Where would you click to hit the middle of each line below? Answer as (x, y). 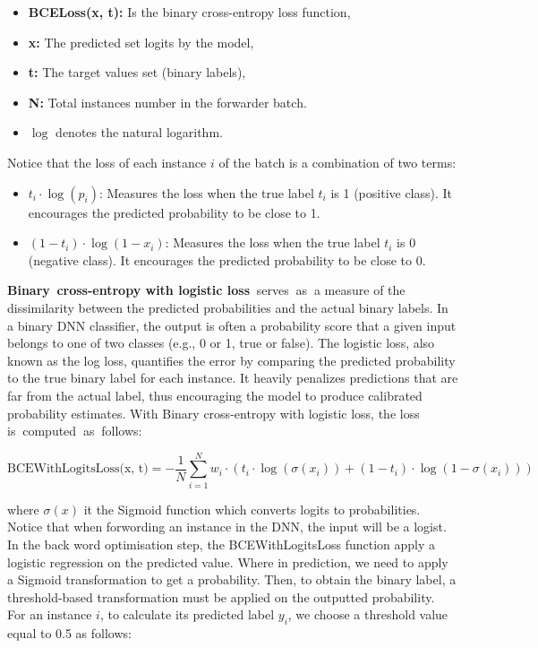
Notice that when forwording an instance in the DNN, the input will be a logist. (227, 527)
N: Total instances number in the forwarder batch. (167, 102)
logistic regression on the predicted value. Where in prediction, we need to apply (228, 562)
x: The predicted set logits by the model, (141, 42)
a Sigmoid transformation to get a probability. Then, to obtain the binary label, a (232, 579)
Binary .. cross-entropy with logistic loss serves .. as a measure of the (206, 290)
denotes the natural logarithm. (139, 132)
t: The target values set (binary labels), (137, 72)
